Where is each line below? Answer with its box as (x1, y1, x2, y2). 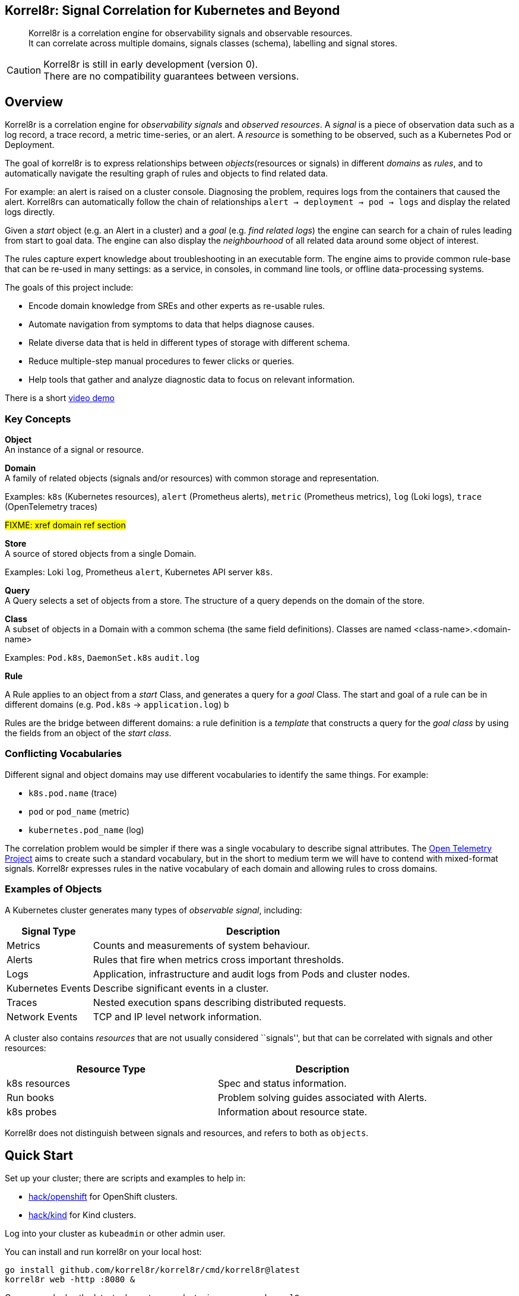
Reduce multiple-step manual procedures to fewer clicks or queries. (29, 356, 295, 367)
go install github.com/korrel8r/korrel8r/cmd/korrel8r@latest (5, 1265, 300, 1275)
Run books (7, 1091, 54, 1103)
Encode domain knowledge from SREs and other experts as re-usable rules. (29, 301, 325, 311)
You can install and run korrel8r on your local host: (5, 1247, 202, 1257)
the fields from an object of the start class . (5, 728, 172, 739)
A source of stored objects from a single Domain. (5, 548, 197, 559)
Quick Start (5, 1147, 73, 1163)
